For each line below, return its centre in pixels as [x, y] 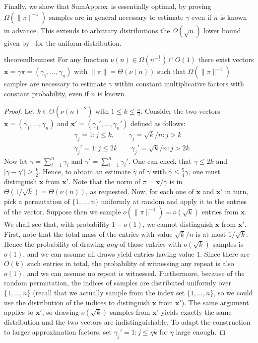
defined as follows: [158, 123]
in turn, [237, 191]
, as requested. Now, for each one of [140, 191]
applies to [19, 312]
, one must [204, 171]
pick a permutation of [37, 201]
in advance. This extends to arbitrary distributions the [87, 30]
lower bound [222, 30]
